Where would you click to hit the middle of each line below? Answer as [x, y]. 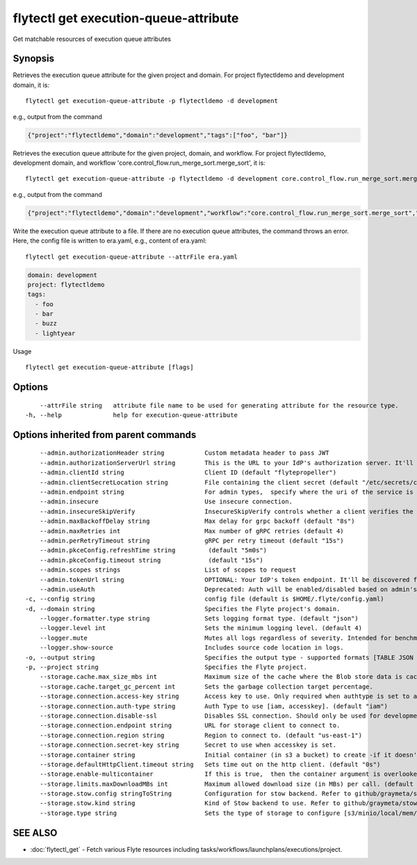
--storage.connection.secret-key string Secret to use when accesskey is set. [188, 745]
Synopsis [34, 59]
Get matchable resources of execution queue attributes [92, 39]
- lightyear [55, 333]
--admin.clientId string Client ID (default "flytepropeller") [188, 472]
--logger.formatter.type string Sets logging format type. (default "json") [199, 619]
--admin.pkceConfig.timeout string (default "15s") [151, 560]
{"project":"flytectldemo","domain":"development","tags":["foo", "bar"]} [158, 135]
